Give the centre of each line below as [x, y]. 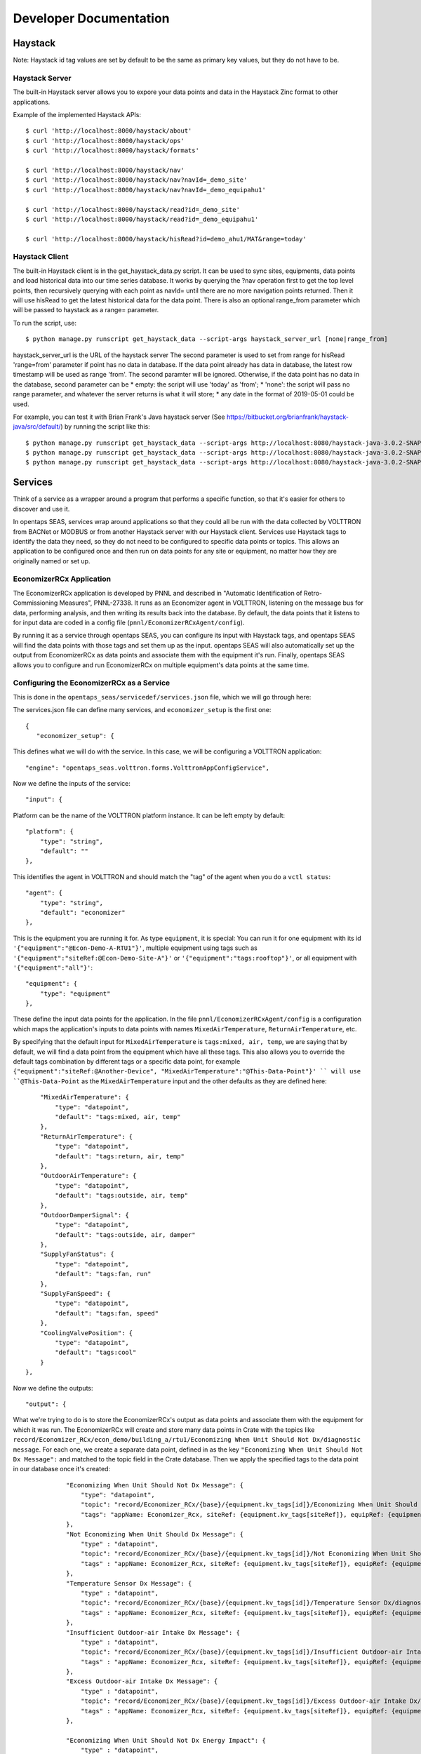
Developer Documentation [91, 18]
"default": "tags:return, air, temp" [120, 1156]
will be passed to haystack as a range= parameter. [86, 310]
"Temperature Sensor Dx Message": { [129, 1583]
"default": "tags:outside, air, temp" [122, 1196]
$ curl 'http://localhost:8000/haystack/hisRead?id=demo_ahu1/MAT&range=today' [166, 239]
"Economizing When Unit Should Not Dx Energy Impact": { [166, 1740]
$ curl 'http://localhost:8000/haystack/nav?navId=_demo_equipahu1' [146, 190]
